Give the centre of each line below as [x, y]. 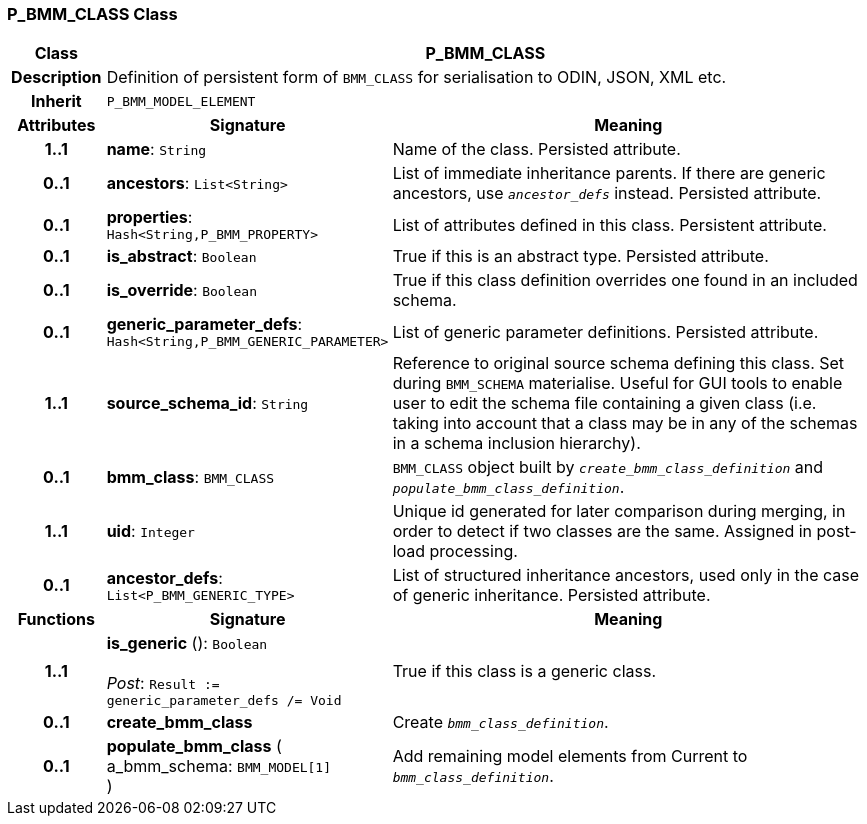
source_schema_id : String [207, 403]
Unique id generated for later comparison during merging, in [619, 511]
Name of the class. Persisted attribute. [536, 149]
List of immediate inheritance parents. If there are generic [609, 173]
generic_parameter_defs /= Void [224, 701]
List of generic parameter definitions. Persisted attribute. [605, 331]
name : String [156, 149]
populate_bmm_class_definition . [508, 487]
